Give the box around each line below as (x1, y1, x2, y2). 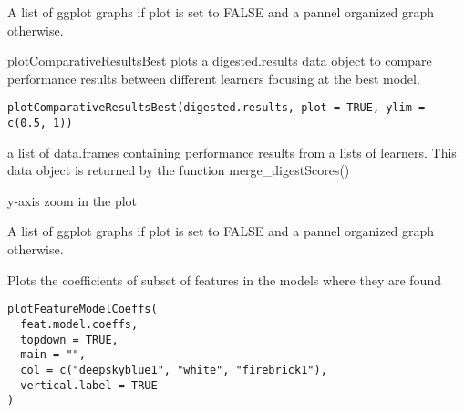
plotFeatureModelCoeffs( (7, 303, 158, 316)
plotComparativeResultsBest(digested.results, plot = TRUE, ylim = (7, 101, 426, 115)
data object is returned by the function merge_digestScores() (7, 160, 350, 180)
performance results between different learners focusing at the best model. (7, 68, 420, 88)
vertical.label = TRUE (20, 378, 158, 392)
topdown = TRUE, (20, 333, 119, 346)
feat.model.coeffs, (20, 317, 139, 331)
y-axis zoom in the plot (7, 191, 138, 210)
